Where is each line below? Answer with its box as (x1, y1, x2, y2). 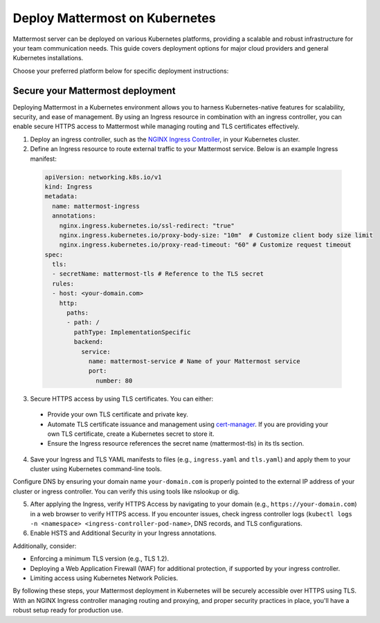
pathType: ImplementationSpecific (73, 328, 191, 336)
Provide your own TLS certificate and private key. (47, 410, 188, 419)
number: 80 (96, 376, 133, 385)
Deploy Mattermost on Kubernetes (12, 10, 216, 26)
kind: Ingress (44, 182, 93, 191)
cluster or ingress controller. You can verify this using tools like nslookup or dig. (12, 487, 240, 495)
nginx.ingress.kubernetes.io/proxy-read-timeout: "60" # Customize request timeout (59, 241, 352, 249)
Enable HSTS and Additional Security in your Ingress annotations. (30, 529, 217, 537)
